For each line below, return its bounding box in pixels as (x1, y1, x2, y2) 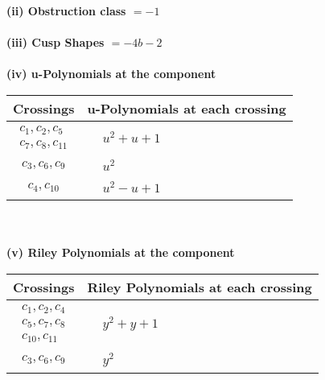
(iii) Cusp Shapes (6, 34, 105, 51)
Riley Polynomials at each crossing (87, 277, 312, 296)
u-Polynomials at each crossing (87, 98, 286, 118)
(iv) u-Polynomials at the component (6, 65, 216, 82)
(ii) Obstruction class (6, 2, 126, 19)
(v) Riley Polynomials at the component (6, 244, 235, 261)
